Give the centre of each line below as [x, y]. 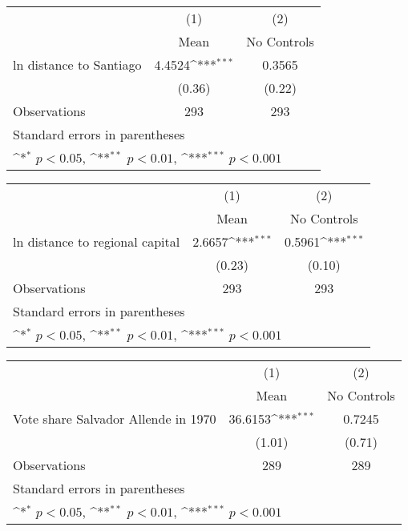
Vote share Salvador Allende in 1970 [115, 418]
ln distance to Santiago [77, 64]
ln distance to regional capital [97, 241]
